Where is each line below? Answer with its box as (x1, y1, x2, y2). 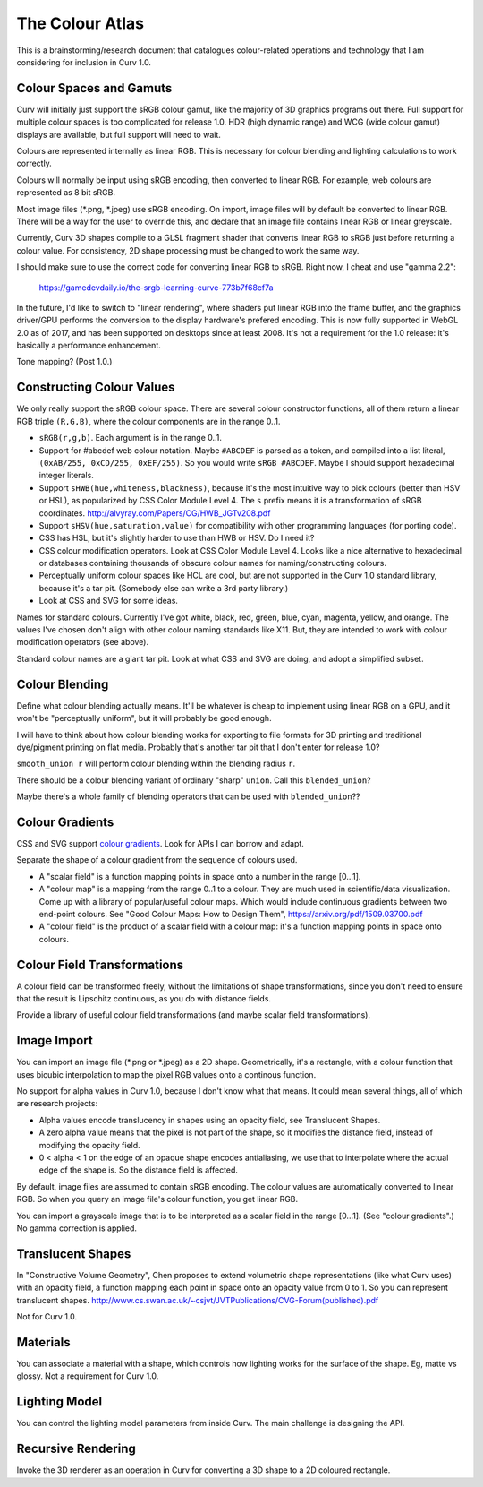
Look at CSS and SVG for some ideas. (38, 596, 179, 606)
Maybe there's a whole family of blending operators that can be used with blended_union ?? (16, 791, 360, 802)
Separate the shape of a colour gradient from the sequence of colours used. (16, 855, 298, 865)
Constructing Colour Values (16, 380, 175, 395)
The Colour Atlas (16, 13, 145, 33)
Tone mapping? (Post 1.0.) (16, 357, 113, 367)
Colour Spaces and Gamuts (16, 81, 173, 96)
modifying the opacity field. (38, 1139, 140, 1150)
